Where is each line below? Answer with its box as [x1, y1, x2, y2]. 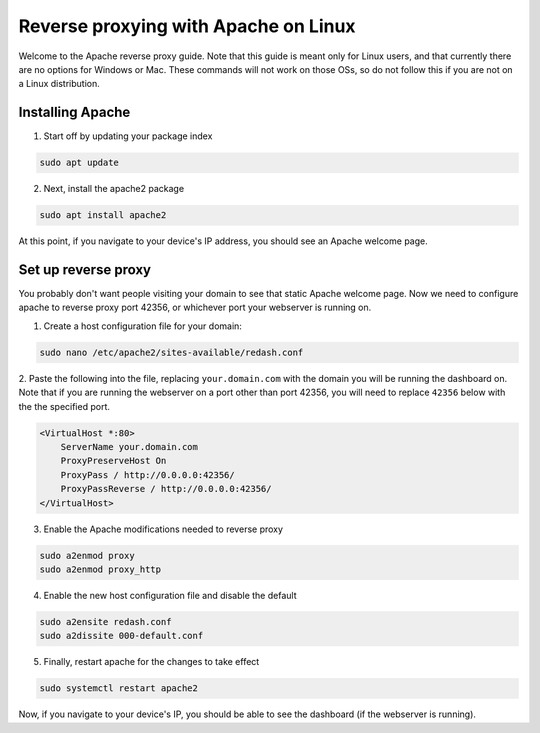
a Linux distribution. [18, 78, 100, 90]
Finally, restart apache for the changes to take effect [43, 656, 260, 668]
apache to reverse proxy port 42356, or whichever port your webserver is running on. [18, 301, 372, 314]
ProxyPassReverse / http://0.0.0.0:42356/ [60, 483, 272, 495]
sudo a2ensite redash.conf [39, 616, 172, 627]
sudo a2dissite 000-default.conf [39, 630, 204, 642]
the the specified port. [18, 400, 110, 412]
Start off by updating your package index [43, 130, 213, 142]
